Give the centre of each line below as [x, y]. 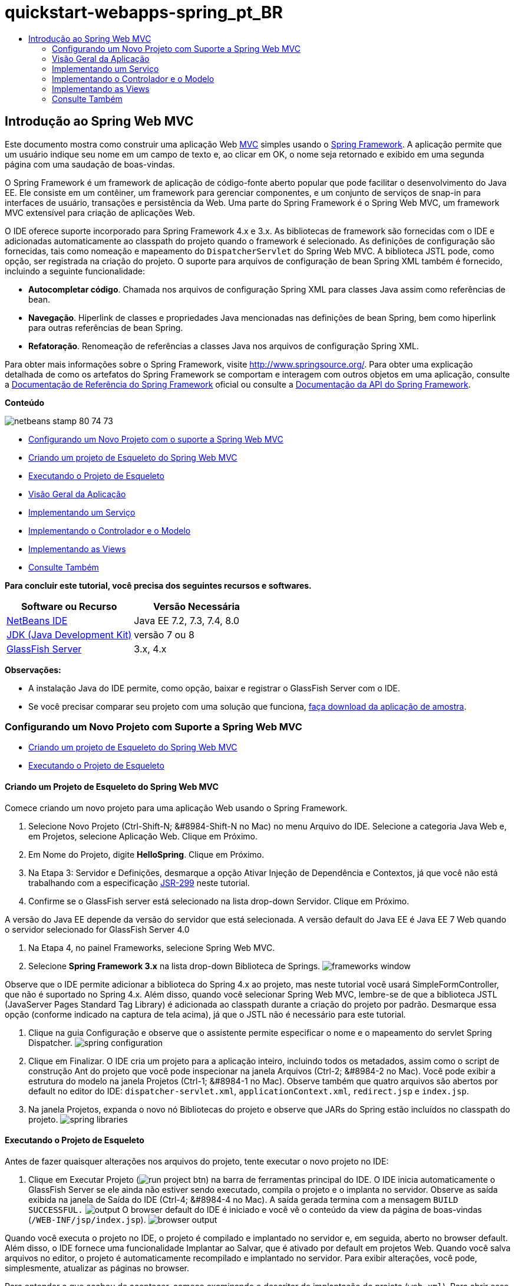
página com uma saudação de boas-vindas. [90, 164]
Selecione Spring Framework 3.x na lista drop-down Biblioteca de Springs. [174, 966]
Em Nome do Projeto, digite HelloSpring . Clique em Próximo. [146, 854]
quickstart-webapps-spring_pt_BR [144, 12]
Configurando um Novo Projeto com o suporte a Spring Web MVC [156, 439]
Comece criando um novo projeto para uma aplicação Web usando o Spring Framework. [176, 808]
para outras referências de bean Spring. [106, 327]
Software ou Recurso [69, 606]
